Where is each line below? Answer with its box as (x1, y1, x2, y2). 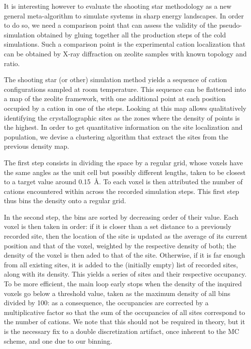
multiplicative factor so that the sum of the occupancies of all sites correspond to (4, 307, 245, 317)
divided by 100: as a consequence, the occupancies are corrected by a (4, 297, 209, 308)
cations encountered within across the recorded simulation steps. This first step (4, 186, 239, 196)
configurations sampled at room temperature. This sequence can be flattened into (4, 84, 246, 94)
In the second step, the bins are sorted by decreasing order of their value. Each (4, 211, 239, 222)
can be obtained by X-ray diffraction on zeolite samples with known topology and (4, 48, 247, 58)
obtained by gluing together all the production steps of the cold (37, 29, 226, 39)
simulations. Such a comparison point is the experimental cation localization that (4, 39, 246, 49)
